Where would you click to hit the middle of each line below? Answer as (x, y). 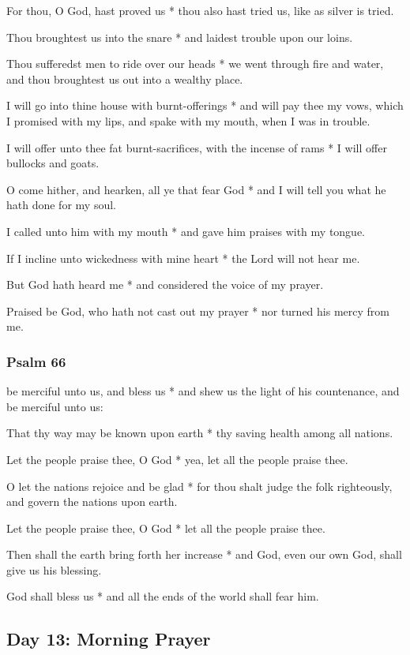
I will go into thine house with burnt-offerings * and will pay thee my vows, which (205, 105)
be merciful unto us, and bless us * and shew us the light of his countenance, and (203, 391)
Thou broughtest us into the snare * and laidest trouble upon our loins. (180, 37)
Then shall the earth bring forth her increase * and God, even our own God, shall (204, 554)
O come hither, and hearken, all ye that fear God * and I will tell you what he (196, 189)
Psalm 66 (36, 361)
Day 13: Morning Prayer (109, 639)
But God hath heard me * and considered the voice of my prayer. (165, 284)
